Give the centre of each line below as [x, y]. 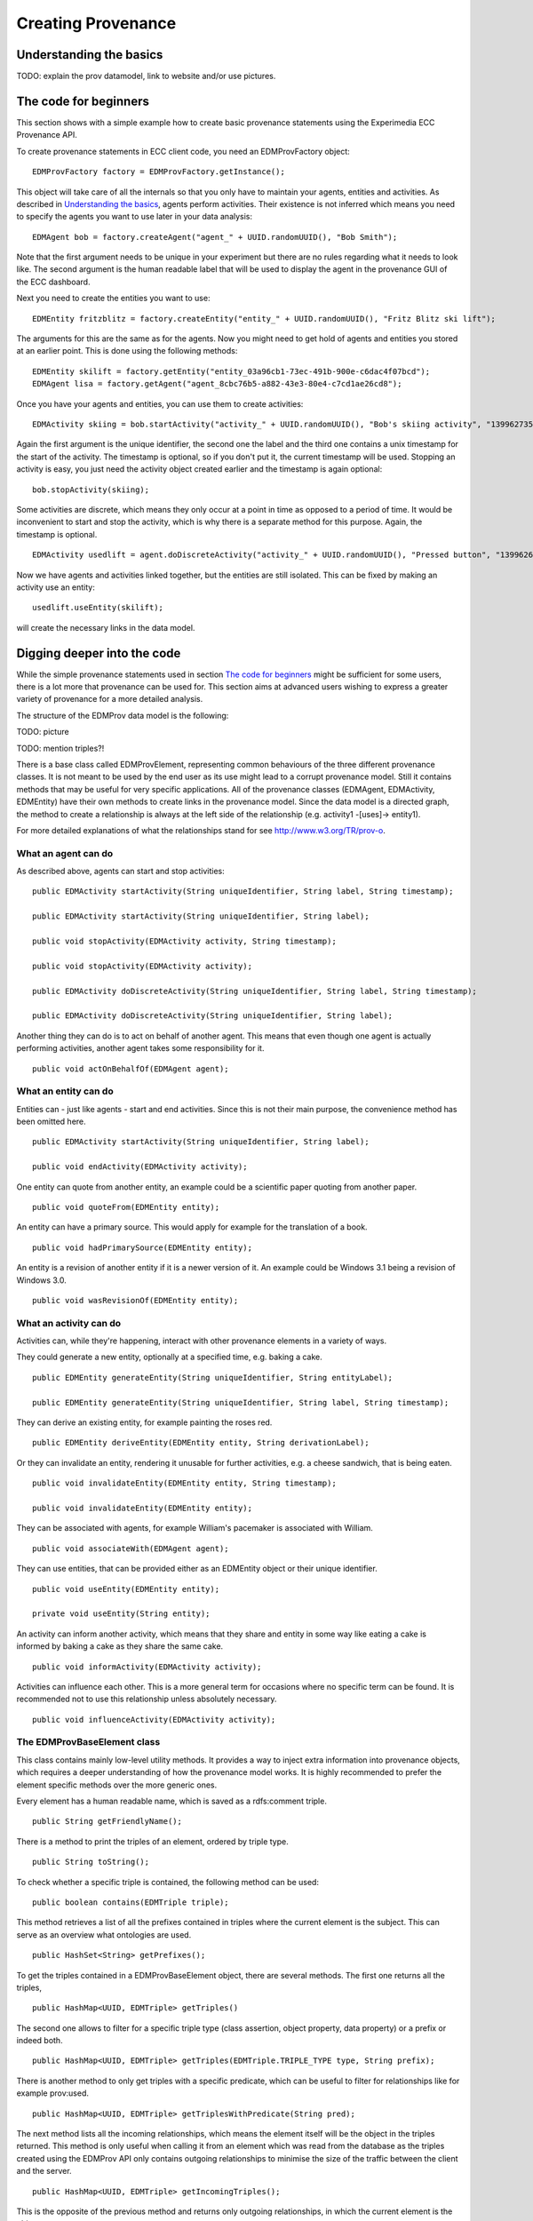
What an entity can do [65, 1091]
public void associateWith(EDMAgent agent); [131, 1548]
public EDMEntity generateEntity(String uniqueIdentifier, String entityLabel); [213, 1377]
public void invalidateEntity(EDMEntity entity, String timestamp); [184, 1483]
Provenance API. [47, 135]
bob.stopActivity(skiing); [91, 490]
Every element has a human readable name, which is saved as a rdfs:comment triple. [172, 1801]
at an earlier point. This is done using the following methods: [127, 351]
